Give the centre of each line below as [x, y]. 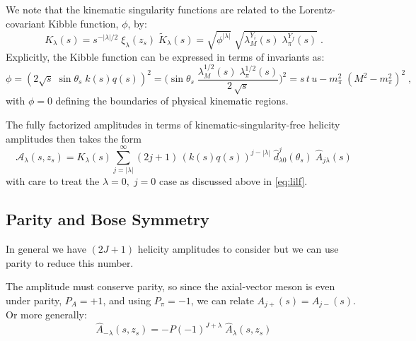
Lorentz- [317, 9]
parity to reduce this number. [70, 262]
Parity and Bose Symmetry [108, 219]
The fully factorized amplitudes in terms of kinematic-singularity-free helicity [173, 124]
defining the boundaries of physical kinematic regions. [172, 101]
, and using [127, 300]
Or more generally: [46, 315]
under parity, [34, 300]
